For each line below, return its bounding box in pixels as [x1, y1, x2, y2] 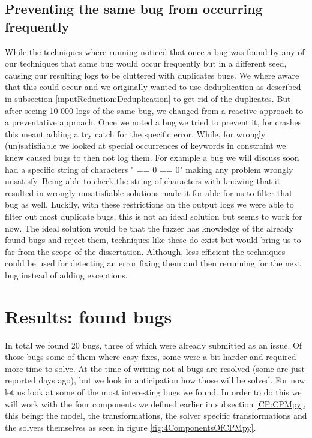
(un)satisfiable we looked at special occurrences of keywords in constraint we [5, 139, 286, 152]
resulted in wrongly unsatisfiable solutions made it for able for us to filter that [5, 186, 293, 199]
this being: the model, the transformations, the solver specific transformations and [5, 409, 307, 422]
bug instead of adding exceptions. [5, 268, 128, 281]
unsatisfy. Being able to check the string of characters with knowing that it [5, 175, 281, 187]
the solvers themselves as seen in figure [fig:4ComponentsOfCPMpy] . [5, 421, 256, 433]
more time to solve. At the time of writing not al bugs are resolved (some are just [5, 362, 305, 374]
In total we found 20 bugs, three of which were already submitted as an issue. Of [5, 338, 302, 351]
